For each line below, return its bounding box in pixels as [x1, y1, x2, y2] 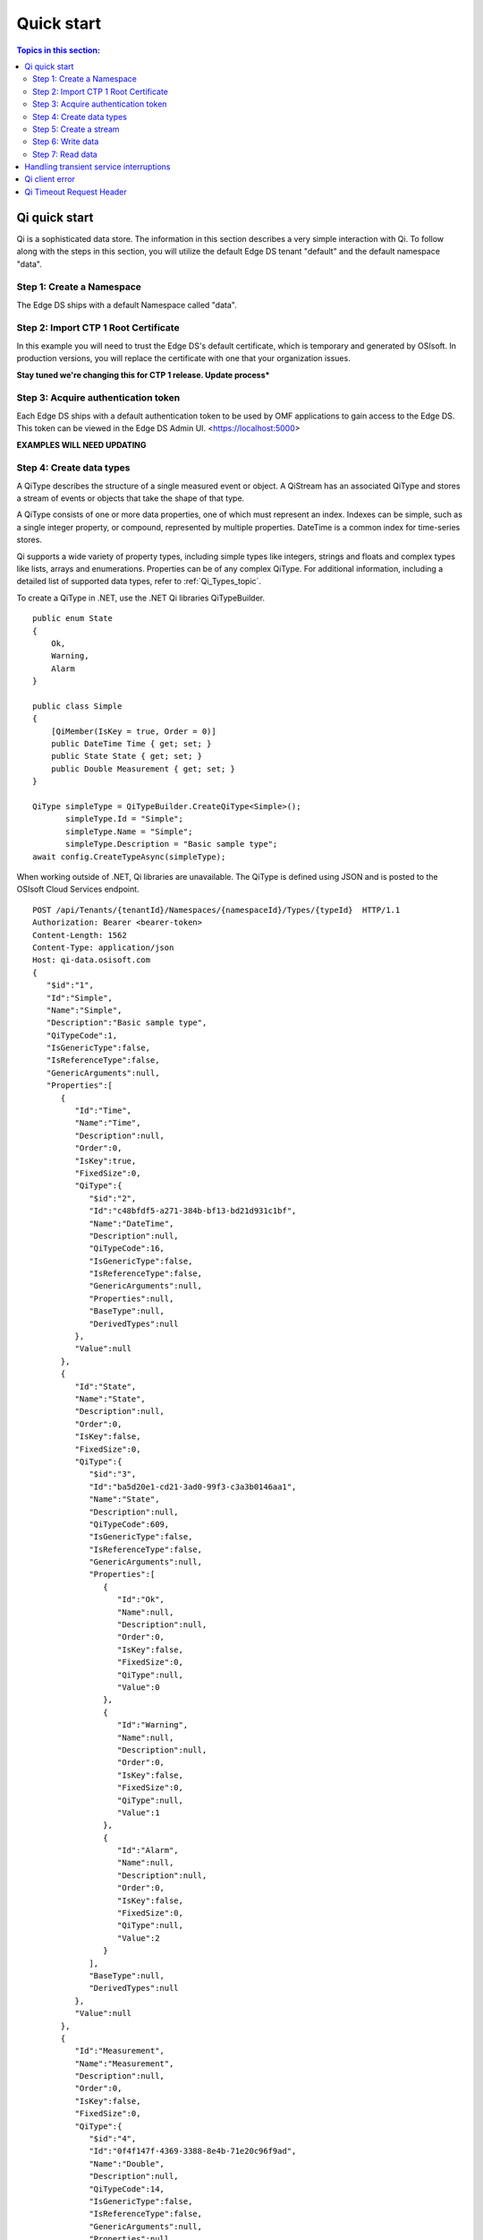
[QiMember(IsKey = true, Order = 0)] [50, 726, 216, 737]
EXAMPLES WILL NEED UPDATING [16, 439, 147, 450]
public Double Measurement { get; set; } [50, 763, 236, 774]
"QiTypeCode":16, [89, 1244, 165, 1254]
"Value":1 [116, 1807, 160, 1818]
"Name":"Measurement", [74, 2058, 174, 2069]
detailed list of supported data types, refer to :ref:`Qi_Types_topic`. [16, 576, 262, 587]
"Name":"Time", [74, 1118, 141, 1128]
